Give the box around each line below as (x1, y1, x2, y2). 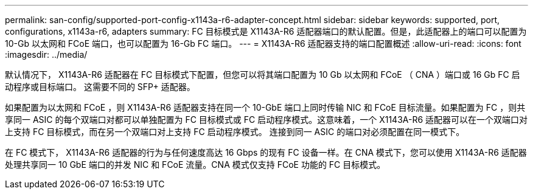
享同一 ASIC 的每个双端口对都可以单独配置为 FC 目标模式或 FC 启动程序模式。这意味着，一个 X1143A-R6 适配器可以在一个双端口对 (5, 114, 528, 125)
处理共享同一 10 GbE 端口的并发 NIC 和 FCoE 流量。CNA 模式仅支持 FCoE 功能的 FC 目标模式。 (5, 159, 386, 170)
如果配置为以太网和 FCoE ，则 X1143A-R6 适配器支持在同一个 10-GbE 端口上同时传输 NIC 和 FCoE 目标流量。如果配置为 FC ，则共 (5, 102, 526, 113)
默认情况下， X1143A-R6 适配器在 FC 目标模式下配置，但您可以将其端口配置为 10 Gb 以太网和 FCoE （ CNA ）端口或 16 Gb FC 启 (5, 69, 520, 80)
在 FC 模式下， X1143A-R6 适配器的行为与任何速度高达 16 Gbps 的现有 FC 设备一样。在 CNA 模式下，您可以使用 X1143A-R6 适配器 (5, 147, 527, 158)
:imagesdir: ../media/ (5, 49, 88, 60)
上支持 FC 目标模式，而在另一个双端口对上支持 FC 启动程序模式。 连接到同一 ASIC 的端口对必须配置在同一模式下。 (5, 126, 465, 137)
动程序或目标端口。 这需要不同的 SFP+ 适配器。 (5, 81, 195, 92)
